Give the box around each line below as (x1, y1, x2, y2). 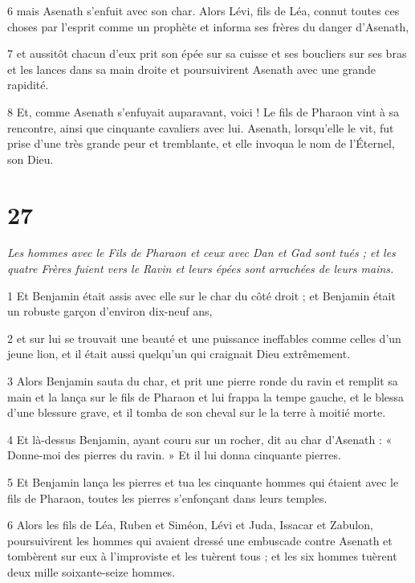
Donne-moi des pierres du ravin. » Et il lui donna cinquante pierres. (7, 446, 341, 463)
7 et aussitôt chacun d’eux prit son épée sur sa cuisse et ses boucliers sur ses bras (7, 45, 407, 62)
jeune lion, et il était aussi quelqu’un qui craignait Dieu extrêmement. (7, 345, 351, 362)
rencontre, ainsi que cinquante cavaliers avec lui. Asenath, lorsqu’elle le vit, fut (7, 119, 394, 136)
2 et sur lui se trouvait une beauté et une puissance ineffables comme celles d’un (7, 329, 401, 346)
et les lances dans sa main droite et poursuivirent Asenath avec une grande (7, 60, 376, 77)
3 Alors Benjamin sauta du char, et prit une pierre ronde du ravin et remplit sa (7, 373, 398, 389)
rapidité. (7, 76, 49, 93)
